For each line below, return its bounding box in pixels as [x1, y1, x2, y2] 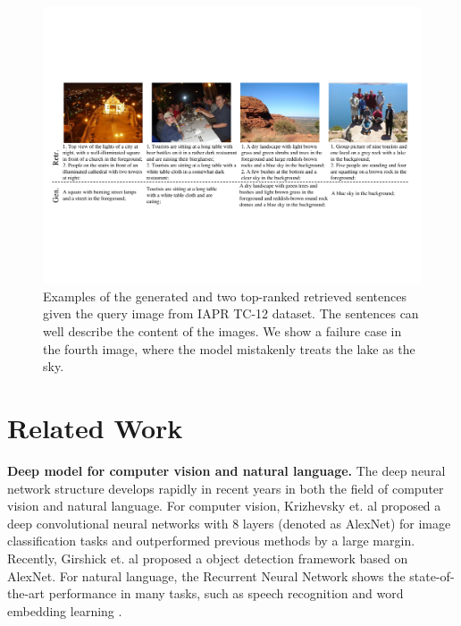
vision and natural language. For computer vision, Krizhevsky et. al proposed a [7, 496, 441, 515]
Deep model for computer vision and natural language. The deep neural [7, 461, 446, 479]
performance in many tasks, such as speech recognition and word [48, 584, 404, 603]
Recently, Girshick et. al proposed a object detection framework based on [7, 548, 408, 567]
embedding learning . [7, 601, 122, 620]
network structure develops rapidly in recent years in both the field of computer [7, 478, 444, 497]
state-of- [409, 566, 455, 585]
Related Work [7, 410, 183, 446]
